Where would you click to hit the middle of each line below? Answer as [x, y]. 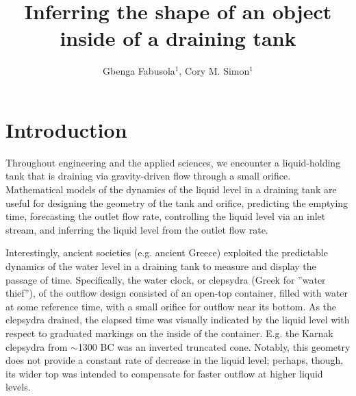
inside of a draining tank [178, 38]
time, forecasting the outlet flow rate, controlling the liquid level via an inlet [166, 216]
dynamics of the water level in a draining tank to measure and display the [161, 266]
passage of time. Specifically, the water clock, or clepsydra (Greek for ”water [166, 279]
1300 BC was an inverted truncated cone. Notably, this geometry [214, 346]
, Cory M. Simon [214, 71]
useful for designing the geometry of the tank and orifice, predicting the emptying [177, 202]
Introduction [66, 129]
